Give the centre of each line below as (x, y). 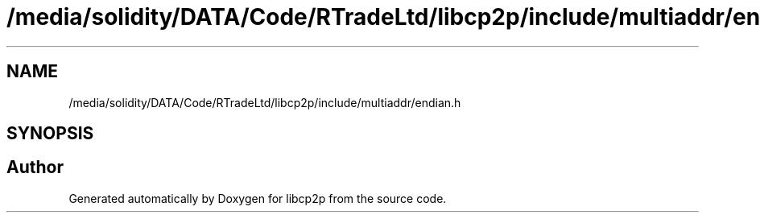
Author (35, 167)
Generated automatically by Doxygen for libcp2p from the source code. (258, 198)
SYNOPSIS (50, 134)
